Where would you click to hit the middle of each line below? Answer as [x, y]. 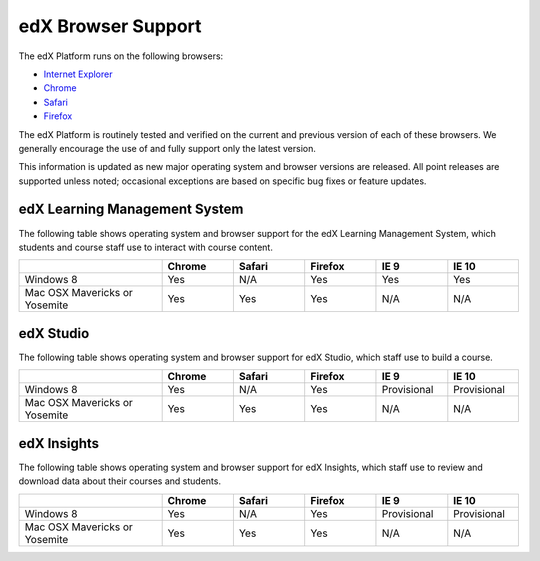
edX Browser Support [110, 26]
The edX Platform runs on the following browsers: [121, 56]
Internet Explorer [78, 74]
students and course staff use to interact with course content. [146, 247]
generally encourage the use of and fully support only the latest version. [167, 148]
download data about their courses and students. [120, 481]
